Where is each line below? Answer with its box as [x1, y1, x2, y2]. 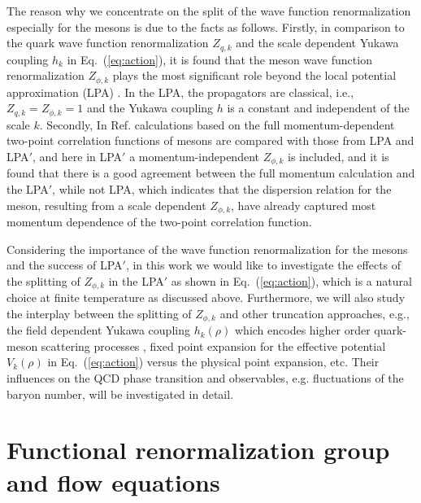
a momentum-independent [129, 147, 259, 164]
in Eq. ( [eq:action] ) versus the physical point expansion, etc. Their [47, 353, 380, 370]
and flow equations [7, 465, 220, 498]
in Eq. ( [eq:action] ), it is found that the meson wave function [67, 50, 372, 68]
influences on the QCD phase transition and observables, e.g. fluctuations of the [7, 370, 404, 387]
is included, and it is [287, 147, 389, 164]
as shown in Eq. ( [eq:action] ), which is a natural [171, 272, 412, 289]
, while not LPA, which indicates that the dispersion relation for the [52, 180, 392, 197]
